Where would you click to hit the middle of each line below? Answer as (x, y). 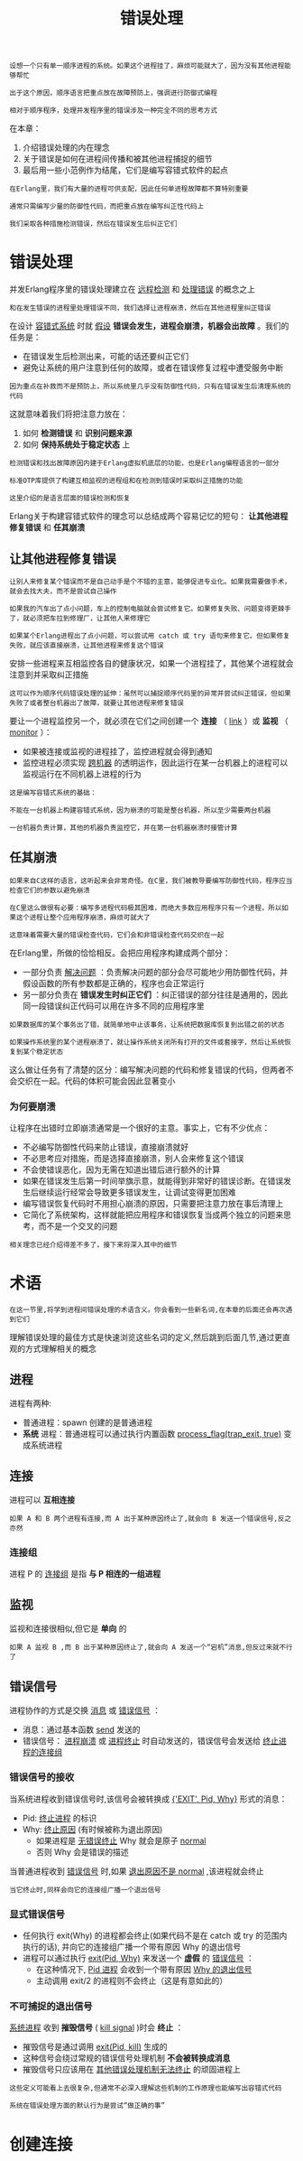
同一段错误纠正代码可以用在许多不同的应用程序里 (113, 1006)
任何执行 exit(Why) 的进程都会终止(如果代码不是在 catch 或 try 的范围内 (155, 1936)
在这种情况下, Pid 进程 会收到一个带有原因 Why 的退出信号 (144, 1970)
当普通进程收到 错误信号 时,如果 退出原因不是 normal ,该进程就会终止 (137, 1871)
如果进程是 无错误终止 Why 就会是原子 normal (121, 1840)
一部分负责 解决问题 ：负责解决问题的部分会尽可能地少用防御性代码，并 (155, 972)
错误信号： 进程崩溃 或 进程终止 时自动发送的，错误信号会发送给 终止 (151, 1740)
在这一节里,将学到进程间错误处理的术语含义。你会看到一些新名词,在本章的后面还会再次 (147, 1309)
